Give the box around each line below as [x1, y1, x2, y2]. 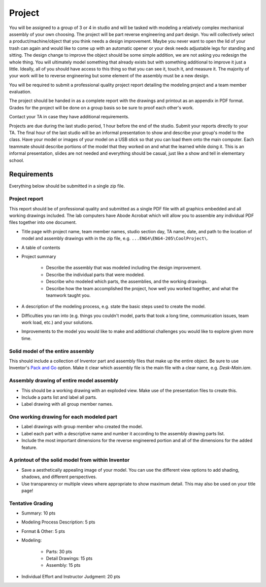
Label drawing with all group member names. [21, 401, 113, 407]
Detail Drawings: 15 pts [46, 555, 93, 561]
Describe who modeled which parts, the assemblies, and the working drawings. [46, 278, 208, 284]
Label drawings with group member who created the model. [21, 424, 143, 430]
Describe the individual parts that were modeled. [46, 272, 145, 277]
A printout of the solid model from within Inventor [9, 456, 130, 463]
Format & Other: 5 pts [21, 528, 65, 534]
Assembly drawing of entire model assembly [9, 377, 118, 384]
